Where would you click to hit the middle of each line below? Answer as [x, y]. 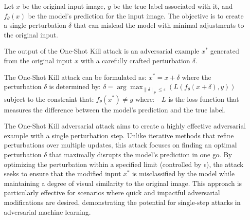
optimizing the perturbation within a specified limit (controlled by [103, 164]
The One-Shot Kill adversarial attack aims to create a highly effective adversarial [125, 126]
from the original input [38, 60]
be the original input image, [64, 6]
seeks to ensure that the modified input [62, 174]
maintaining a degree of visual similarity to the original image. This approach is [123, 183]
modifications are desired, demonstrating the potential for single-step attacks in [122, 202]
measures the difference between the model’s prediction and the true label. [115, 109]
